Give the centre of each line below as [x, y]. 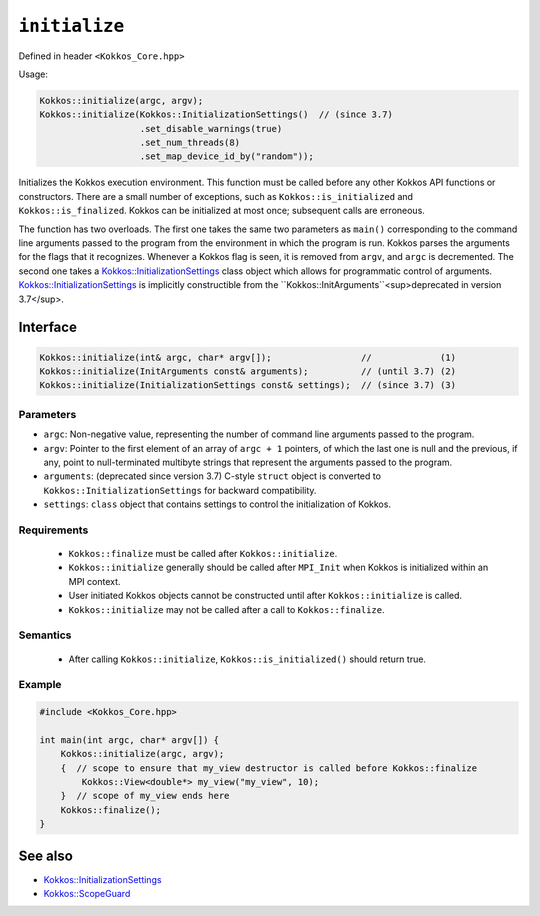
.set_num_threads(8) [189, 143]
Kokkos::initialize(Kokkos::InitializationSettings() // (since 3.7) [216, 114]
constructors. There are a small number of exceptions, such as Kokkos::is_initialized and [216, 196]
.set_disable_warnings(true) [211, 128]
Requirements [53, 530]
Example [40, 685]
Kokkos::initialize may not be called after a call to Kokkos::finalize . [226, 609]
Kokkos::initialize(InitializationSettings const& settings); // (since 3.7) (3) [248, 385]
